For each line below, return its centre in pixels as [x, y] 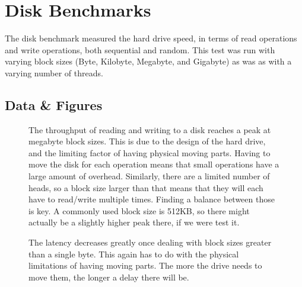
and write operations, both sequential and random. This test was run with [140, 49]
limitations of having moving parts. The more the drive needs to [145, 265]
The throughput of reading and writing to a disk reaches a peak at [150, 129]
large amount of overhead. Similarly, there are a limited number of [149, 176]
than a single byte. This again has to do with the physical [134, 254]
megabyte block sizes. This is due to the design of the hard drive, [147, 141]
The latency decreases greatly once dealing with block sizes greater [150, 242]
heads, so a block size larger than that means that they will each [146, 187]
